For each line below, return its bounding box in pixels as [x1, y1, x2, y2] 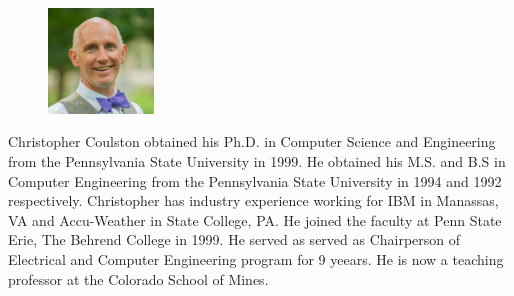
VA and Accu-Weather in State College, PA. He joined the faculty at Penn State [8, 209, 502, 230]
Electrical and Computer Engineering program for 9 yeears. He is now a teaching [8, 249, 504, 270]
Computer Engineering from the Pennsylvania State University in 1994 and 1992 [8, 170, 502, 191]
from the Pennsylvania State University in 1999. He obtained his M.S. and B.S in [8, 151, 506, 172]
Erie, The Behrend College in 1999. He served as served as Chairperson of [8, 229, 461, 250]
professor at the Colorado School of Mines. [8, 268, 269, 289]
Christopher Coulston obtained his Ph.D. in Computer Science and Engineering [8, 131, 496, 152]
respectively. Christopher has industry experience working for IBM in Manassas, [8, 190, 499, 211]
